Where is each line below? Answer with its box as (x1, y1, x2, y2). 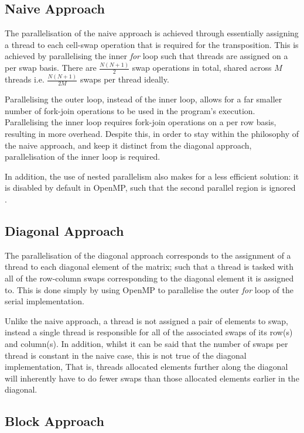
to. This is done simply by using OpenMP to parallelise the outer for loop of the (5, 283, 293, 295)
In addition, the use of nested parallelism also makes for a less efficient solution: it (5, 170, 299, 182)
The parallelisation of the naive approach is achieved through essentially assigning (5, 27, 299, 39)
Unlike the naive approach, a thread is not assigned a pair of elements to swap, (5, 314, 288, 327)
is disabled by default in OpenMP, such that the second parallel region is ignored (5, 181, 296, 194)
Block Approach (5, 412, 104, 430)
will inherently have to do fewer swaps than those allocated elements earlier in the (5, 372, 299, 384)
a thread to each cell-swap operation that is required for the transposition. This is (5, 38, 299, 50)
